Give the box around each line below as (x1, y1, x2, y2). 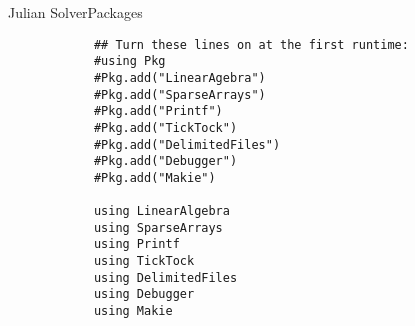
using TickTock (93, 254, 195, 269)
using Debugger (93, 287, 195, 302)
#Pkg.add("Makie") (93, 170, 216, 185)
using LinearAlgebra (93, 204, 230, 219)
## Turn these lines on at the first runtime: (93, 37, 409, 52)
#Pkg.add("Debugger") (93, 154, 238, 169)
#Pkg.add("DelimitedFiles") (93, 137, 281, 152)
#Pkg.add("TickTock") (93, 120, 238, 135)
